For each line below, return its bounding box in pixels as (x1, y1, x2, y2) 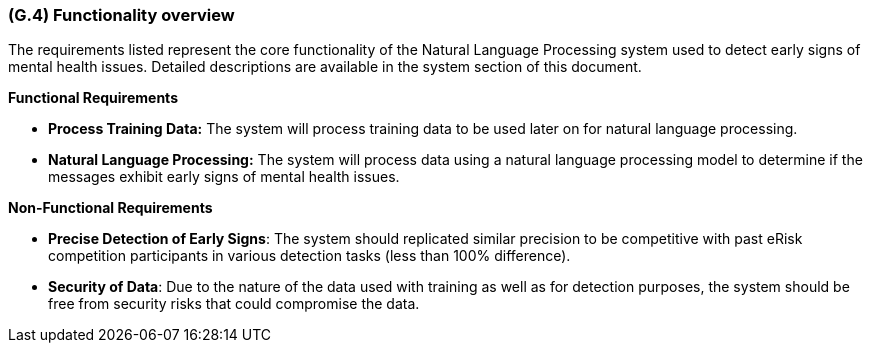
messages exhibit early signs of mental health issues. (48, 168, 400, 186)
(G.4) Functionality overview (8, 5, 235, 25)
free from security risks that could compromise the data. (48, 295, 420, 313)
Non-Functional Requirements (8, 199, 213, 217)
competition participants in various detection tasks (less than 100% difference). (48, 247, 571, 265)
